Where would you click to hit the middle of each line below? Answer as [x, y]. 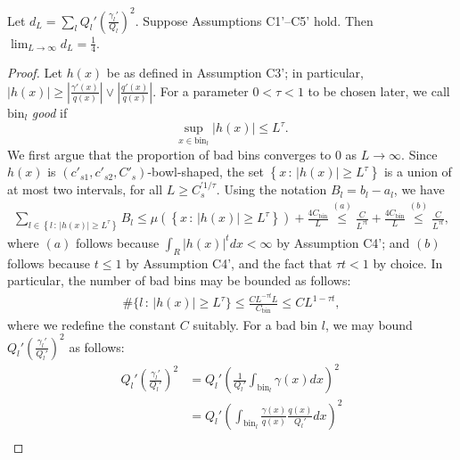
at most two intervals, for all [85, 189]
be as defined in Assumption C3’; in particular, [235, 73]
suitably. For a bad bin [255, 324]
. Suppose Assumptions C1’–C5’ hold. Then [254, 20]
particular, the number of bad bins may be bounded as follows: [179, 280]
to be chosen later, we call [379, 90]
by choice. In [408, 263]
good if [49, 112]
